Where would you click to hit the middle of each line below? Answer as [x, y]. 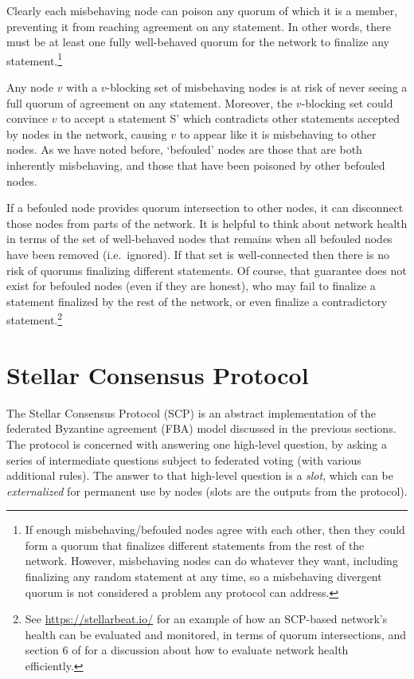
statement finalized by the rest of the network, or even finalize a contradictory [197, 301]
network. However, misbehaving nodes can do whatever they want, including [211, 561]
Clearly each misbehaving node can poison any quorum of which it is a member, [202, 10]
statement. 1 [35, 59]
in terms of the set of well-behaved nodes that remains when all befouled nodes [199, 239]
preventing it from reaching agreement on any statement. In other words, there [199, 26]
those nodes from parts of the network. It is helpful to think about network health [207, 223]
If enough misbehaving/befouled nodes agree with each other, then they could [215, 530]
